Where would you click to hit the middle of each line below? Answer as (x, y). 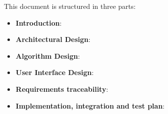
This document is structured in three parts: (70, 6)
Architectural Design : (53, 39)
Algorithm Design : (48, 56)
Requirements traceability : (62, 89)
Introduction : (39, 22)
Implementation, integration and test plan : (90, 105)
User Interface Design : (55, 72)
